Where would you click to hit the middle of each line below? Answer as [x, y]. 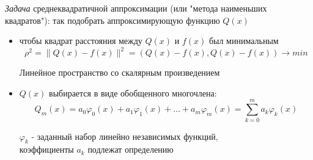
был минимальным [244, 41]
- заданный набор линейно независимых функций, [125, 136]
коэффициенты [46, 149]
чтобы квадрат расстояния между [81, 41]
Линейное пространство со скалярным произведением [120, 72]
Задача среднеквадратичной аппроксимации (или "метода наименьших [136, 8]
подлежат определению [131, 149]
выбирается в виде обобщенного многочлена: [133, 93]
